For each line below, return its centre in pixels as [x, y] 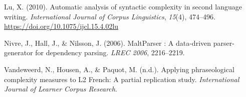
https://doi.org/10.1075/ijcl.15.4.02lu [61, 26]
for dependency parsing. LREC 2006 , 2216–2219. [110, 52]
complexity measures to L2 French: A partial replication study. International [122, 79]
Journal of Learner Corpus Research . [61, 89]
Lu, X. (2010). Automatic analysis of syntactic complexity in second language [123, 6]
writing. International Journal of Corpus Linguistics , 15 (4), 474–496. [110, 16]
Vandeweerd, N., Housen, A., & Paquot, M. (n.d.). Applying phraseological [119, 69]
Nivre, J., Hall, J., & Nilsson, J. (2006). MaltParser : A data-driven [108, 43]
